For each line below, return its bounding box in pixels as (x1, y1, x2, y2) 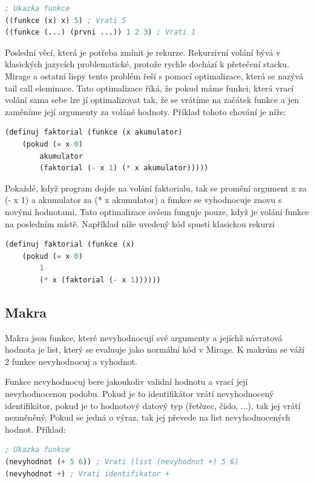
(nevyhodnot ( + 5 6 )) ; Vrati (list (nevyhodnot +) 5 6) (5, 458, 239, 467)
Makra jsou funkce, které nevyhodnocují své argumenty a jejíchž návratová (5, 331, 283, 344)
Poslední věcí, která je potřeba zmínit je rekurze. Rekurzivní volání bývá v (5, 45, 281, 58)
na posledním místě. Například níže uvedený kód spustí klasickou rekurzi (5, 217, 275, 230)
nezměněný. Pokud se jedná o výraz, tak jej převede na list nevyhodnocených (5, 411, 290, 424)
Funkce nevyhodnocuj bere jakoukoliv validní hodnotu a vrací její (5, 375, 248, 388)
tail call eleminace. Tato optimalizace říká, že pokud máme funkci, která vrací (5, 81, 294, 94)
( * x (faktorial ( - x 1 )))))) (39, 275, 161, 284)
